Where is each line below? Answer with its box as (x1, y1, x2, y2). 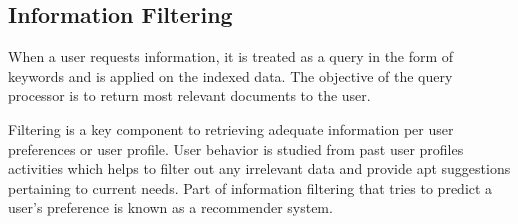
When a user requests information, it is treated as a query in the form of (8, 46, 454, 67)
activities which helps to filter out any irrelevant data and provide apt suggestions (8, 158, 511, 179)
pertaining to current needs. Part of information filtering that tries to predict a (8, 177, 493, 198)
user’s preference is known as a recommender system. (8, 197, 333, 218)
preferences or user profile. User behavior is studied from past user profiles (8, 138, 464, 159)
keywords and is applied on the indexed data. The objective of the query (8, 65, 453, 86)
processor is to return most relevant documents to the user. (8, 85, 371, 106)
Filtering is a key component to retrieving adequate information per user (8, 118, 454, 139)
